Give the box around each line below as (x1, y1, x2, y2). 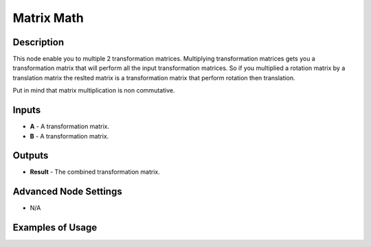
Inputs (12, 104, 41, 116)
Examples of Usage (12, 222, 98, 233)
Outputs (12, 150, 49, 161)
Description (12, 36, 65, 48)
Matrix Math (12, 10, 84, 25)
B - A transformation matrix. (30, 132, 109, 140)
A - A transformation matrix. (30, 122, 110, 130)
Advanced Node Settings (12, 186, 123, 198)
